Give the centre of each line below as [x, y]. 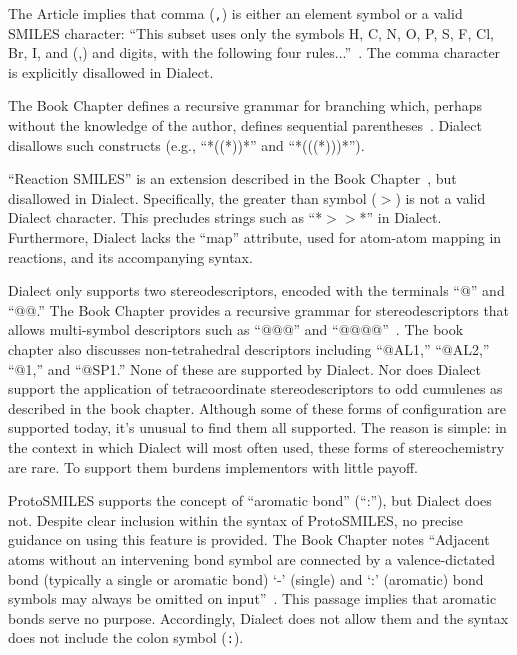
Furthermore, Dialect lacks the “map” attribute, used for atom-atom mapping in [255, 237]
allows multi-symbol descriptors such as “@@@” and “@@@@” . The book [236, 329]
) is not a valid [440, 197]
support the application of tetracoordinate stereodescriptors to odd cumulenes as [255, 388]
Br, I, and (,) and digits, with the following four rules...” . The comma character [254, 52]
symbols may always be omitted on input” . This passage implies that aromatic [252, 598]
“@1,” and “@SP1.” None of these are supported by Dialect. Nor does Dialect [245, 368]
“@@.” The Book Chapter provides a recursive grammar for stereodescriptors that [259, 309]
